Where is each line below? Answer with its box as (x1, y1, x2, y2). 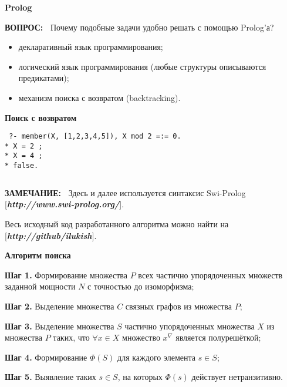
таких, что (53, 331, 90, 344)
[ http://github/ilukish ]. (5, 229, 97, 241)
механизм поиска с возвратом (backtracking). (18, 91, 181, 103)
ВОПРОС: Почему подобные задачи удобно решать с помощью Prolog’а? (5, 21, 274, 33)
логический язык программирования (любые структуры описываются (18, 60, 266, 72)
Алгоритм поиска (5, 249, 71, 261)
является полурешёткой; (175, 331, 261, 344)
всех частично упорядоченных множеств (138, 268, 283, 281)
